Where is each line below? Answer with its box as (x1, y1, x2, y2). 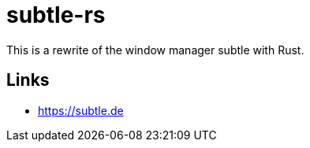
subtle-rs (6, 2, 106, 28)
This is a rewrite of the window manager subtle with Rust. (6, 43, 304, 57)
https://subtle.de (38, 103, 124, 117)
